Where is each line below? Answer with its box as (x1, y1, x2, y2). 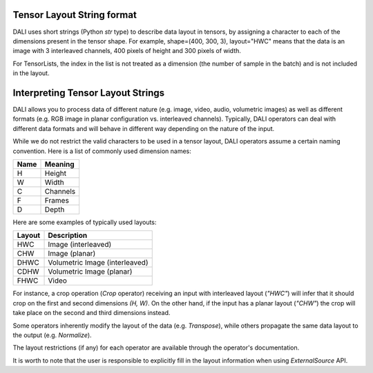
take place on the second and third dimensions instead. (12, 309, 171, 317)
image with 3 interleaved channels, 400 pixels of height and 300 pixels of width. (12, 47, 242, 55)
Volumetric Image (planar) (48, 267, 133, 276)
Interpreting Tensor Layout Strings (12, 87, 165, 99)
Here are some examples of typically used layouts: (12, 218, 157, 226)
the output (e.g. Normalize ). (12, 331, 93, 339)
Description (48, 231, 88, 241)
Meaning (44, 159, 75, 169)
